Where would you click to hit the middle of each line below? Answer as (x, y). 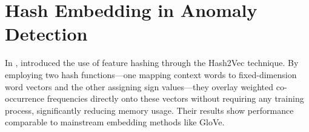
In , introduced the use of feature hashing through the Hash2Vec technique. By (152, 63)
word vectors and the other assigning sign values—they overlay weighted (139, 86)
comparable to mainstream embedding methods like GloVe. (115, 122)
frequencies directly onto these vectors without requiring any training (175, 98)
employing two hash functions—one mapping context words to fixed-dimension (151, 74)
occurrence (25, 98)
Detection (46, 34)
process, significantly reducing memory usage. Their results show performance (149, 110)
